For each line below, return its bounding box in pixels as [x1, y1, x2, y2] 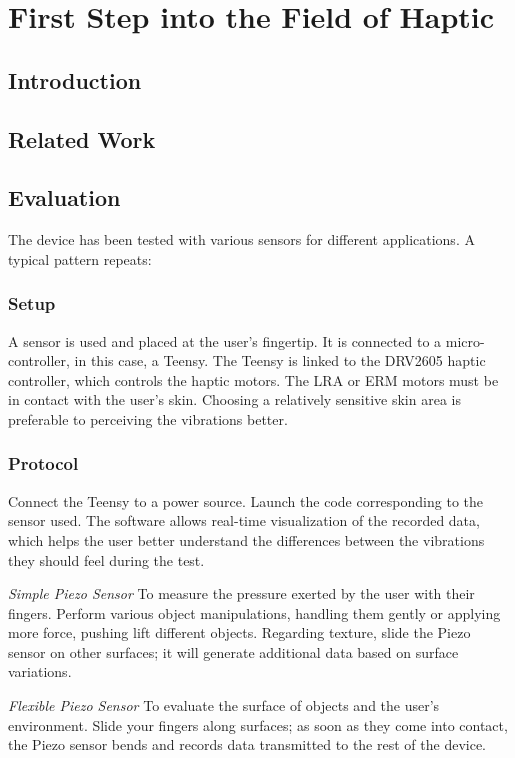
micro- [445, 330, 485, 351]
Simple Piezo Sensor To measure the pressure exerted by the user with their [8, 583, 475, 604]
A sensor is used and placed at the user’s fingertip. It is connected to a [8, 330, 442, 351]
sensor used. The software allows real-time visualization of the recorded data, [8, 510, 480, 531]
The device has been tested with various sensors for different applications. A [8, 229, 475, 250]
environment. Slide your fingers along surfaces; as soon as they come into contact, [8, 714, 508, 735]
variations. [8, 661, 72, 682]
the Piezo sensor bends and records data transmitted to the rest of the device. [8, 734, 486, 755]
